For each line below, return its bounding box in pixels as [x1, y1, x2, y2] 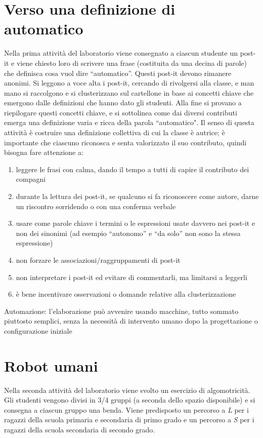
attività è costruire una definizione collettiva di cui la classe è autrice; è [4, 127, 225, 138]
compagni [16, 174, 46, 184]
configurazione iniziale [4, 325, 72, 336]
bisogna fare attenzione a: [4, 147, 83, 157]
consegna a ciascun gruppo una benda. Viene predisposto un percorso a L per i [4, 404, 249, 415]
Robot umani [4, 355, 98, 376]
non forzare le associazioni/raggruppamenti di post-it [16, 255, 181, 265]
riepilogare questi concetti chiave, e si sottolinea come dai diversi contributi [4, 107, 237, 117]
